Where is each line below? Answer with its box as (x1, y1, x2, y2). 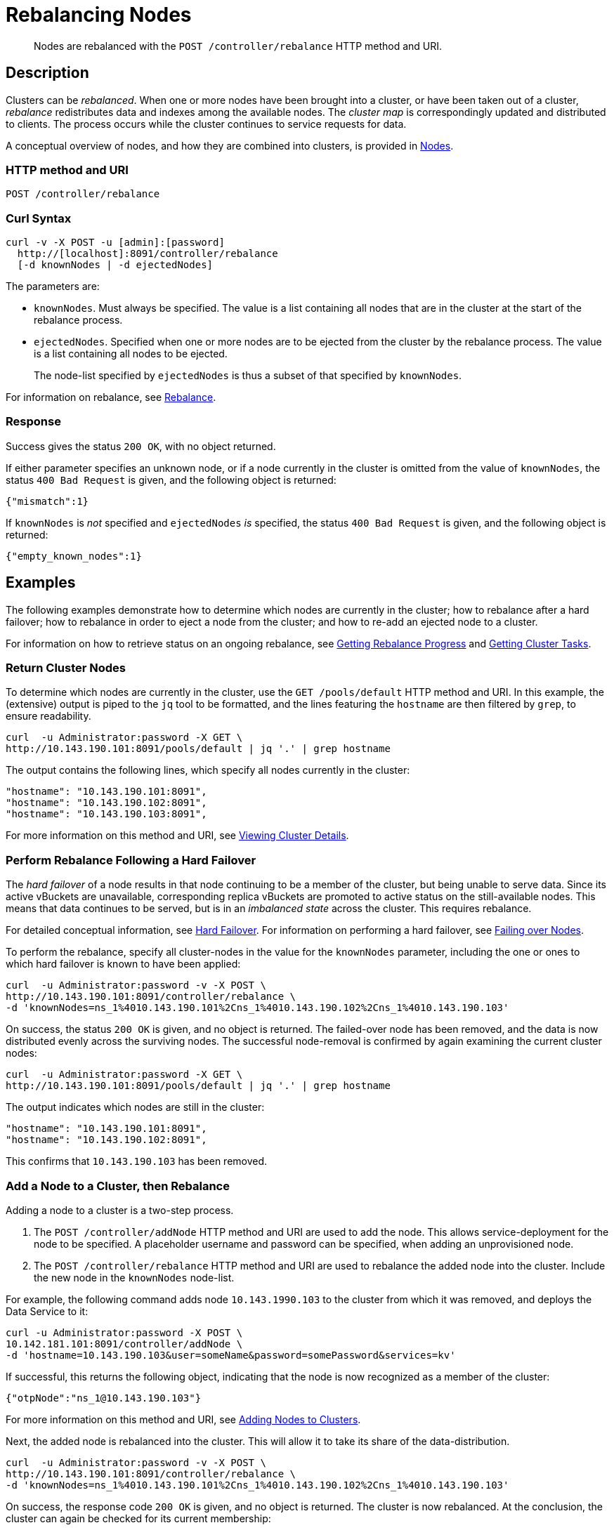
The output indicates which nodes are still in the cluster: (6, 1101, 265, 1114)
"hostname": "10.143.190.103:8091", (6, 808, 207, 820)
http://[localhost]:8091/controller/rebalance (17, 248, 278, 260)
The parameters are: (6, 280, 100, 293)
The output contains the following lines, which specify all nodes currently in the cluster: (6, 764, 410, 777)
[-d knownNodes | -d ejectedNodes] (17, 259, 214, 271)
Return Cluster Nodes (6, 661, 126, 675)
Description (6, 64, 89, 82)
